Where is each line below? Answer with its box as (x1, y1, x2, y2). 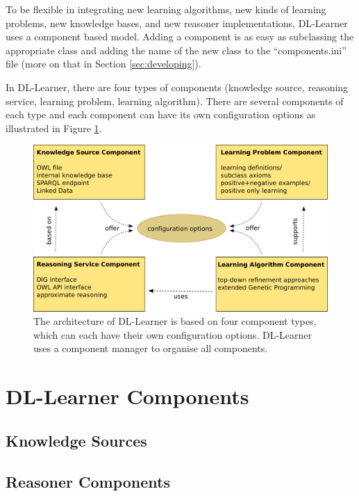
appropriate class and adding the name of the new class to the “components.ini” (6, 42, 347, 57)
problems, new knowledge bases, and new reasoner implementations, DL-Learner (6, 15, 348, 30)
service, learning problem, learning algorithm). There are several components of (6, 93, 344, 108)
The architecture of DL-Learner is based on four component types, (33, 314, 317, 328)
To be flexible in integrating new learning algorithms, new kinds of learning (6, 2, 326, 16)
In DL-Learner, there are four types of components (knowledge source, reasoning (6, 79, 349, 94)
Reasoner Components (6, 470, 170, 492)
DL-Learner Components (6, 382, 249, 410)
